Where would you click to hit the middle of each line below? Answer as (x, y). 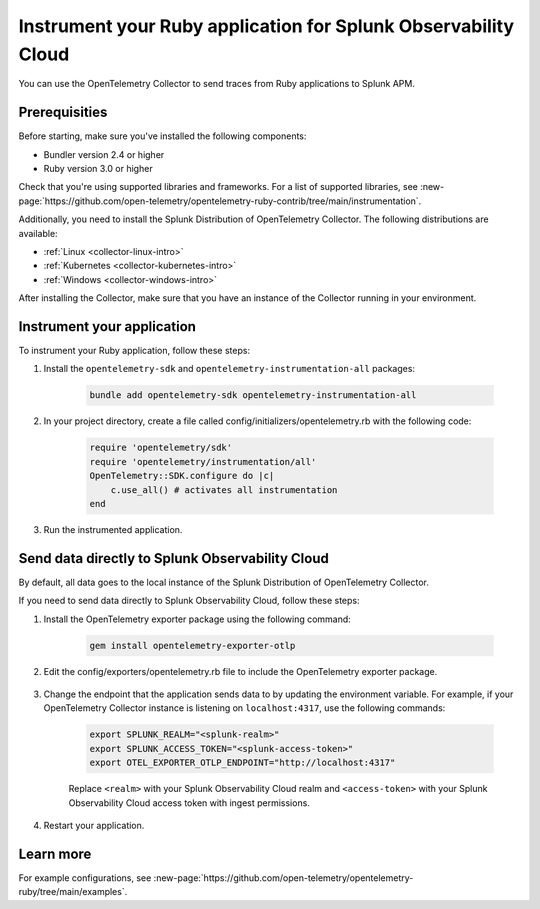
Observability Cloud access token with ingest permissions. (189, 802)
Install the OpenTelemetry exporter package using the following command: (197, 619)
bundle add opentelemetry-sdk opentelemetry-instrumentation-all (253, 395)
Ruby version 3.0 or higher (98, 169)
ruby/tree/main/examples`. (73, 892)
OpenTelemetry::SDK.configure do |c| (182, 476)
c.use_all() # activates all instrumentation (224, 489)
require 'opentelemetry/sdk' (161, 448)
